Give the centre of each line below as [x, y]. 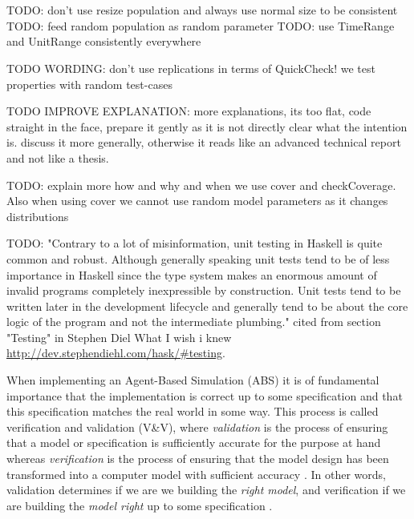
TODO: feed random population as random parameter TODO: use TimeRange [201, 25]
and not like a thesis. [58, 157]
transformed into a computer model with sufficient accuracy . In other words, [196, 474]
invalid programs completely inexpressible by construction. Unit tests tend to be [204, 290]
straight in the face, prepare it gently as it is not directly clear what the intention [207, 126]
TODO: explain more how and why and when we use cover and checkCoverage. [201, 185]
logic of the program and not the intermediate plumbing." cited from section [194, 322]
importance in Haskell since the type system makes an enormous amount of [192, 274]
